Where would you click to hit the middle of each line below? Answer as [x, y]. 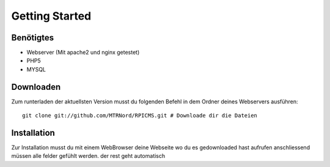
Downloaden [36, 87]
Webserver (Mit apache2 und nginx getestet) [83, 53]
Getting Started [51, 16]
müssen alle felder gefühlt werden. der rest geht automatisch [88, 156]
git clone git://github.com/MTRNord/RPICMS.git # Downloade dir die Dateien [140, 116]
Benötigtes [33, 38]
